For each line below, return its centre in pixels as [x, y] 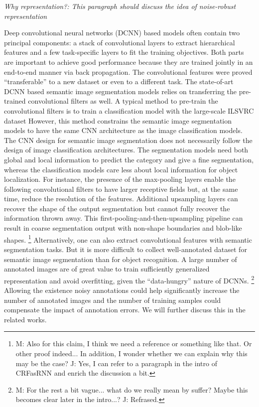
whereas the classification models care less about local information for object [121, 169]
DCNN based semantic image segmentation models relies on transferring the [121, 91]
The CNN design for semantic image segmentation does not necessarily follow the [128, 140]
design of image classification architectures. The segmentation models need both [126, 150]
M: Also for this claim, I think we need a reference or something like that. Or [134, 343]
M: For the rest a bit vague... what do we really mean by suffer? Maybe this [132, 389]
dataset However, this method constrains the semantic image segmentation [118, 120]
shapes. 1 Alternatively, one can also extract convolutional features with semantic [128, 239]
